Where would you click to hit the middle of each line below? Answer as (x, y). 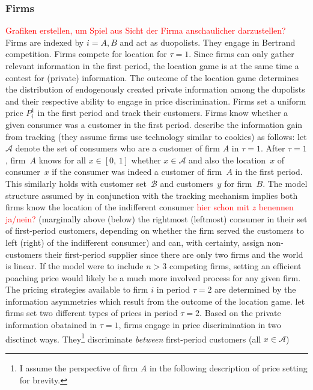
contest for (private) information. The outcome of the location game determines (152, 77)
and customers (187, 183)
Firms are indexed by (45, 42)
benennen (276, 207)
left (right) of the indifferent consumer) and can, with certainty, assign (135, 242)
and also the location (227, 160)
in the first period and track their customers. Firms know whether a (163, 113)
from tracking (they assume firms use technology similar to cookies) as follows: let (156, 136)
